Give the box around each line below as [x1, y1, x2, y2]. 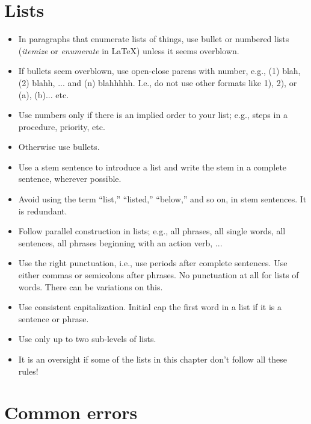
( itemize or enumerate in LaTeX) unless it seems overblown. [18, 44, 239, 57]
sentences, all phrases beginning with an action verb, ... [18, 236, 223, 249]
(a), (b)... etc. [18, 88, 69, 101]
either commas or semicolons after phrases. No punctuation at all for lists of [18, 269, 299, 281]
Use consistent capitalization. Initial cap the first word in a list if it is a [18, 301, 282, 313]
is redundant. [18, 204, 67, 217]
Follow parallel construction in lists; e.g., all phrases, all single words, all [18, 225, 286, 237]
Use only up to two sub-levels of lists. [18, 332, 156, 345]
